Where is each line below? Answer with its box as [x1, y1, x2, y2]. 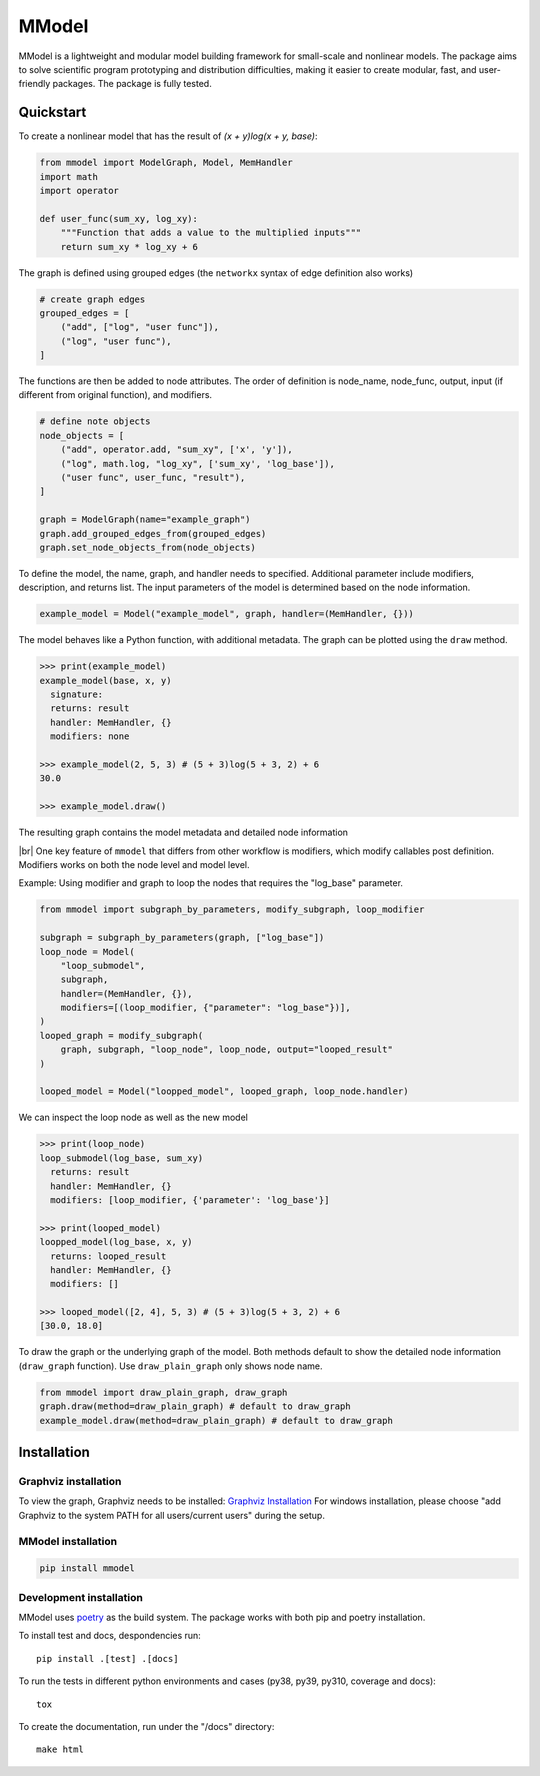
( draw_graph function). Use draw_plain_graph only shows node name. [18, 1360, 323, 1372]
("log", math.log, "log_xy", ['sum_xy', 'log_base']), [60, 458, 335, 469]
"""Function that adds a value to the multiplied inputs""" [60, 227, 362, 239]
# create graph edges [39, 293, 146, 305]
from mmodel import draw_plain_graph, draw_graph [39, 1386, 288, 1398]
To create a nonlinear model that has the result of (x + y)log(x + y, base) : [18, 130, 319, 142]
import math [39, 171, 99, 182]
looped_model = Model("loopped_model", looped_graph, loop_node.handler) [39, 1086, 409, 1097]
